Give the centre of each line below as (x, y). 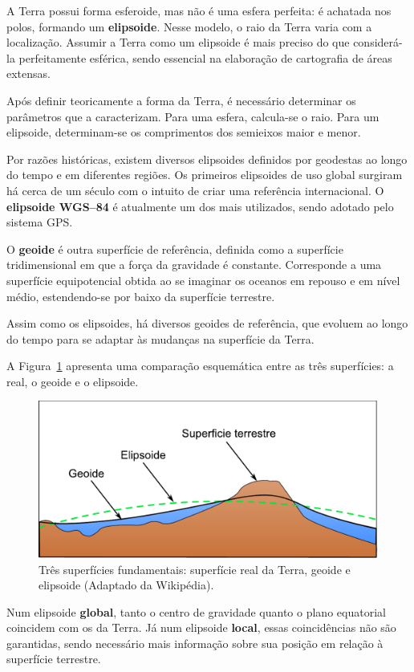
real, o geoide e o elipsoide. (73, 381)
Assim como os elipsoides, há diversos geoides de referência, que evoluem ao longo (207, 323)
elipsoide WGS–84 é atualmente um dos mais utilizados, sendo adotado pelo (200, 206)
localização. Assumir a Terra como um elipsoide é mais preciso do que (178, 42)
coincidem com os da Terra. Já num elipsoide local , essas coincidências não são (201, 627)
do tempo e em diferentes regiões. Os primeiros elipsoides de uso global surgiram (205, 175)
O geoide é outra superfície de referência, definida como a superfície (175, 248)
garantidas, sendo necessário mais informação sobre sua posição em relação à (195, 643)
